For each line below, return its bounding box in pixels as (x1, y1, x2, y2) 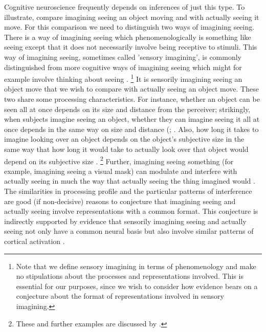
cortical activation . (4, 235, 65, 246)
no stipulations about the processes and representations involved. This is (16, 271, 243, 281)
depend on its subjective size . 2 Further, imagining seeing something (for (4, 154, 234, 166)
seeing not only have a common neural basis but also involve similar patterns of (4, 226, 254, 236)
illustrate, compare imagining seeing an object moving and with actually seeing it (4, 11, 259, 22)
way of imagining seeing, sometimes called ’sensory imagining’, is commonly (4, 51, 242, 62)
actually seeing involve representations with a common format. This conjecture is (4, 206, 258, 216)
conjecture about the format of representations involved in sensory (16, 291, 224, 301)
